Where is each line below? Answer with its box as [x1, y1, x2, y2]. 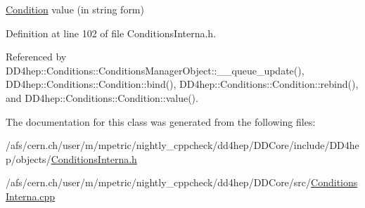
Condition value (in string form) [6, 2, 144, 16]
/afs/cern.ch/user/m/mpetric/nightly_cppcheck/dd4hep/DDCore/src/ [6, 175, 312, 190]
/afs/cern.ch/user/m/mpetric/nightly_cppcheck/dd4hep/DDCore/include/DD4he [6, 138, 359, 152]
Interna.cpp [6, 188, 56, 203]
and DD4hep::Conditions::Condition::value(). [6, 90, 198, 105]
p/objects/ [6, 151, 51, 166]
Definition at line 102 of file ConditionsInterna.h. [6, 25, 217, 40]
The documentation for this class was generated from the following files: [6, 114, 316, 129]
